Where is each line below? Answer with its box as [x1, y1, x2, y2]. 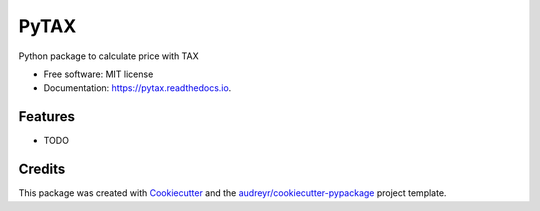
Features [18, 108, 75, 125]
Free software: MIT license [43, 68, 154, 80]
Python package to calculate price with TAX [18, 50, 199, 62]
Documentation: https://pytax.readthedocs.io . [43, 82, 232, 94]
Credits [18, 161, 66, 178]
